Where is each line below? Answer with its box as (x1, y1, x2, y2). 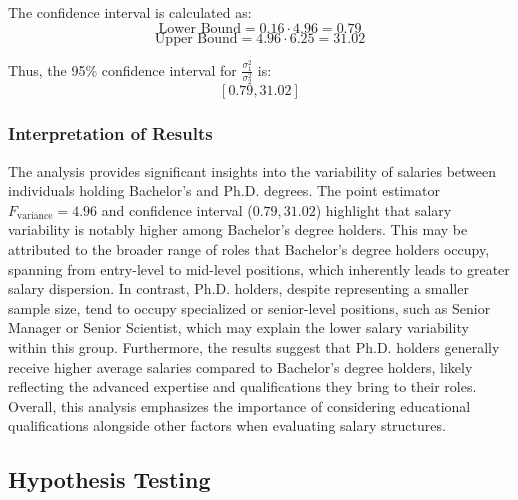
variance (17, 211, 53, 222)
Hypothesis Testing (8, 464, 211, 495)
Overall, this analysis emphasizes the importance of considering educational (8, 395, 471, 416)
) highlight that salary (315, 199, 452, 220)
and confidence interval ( (101, 199, 253, 220)
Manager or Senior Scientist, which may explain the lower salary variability (8, 317, 469, 338)
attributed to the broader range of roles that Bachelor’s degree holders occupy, (8, 238, 490, 259)
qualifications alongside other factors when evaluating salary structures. (8, 415, 446, 436)
